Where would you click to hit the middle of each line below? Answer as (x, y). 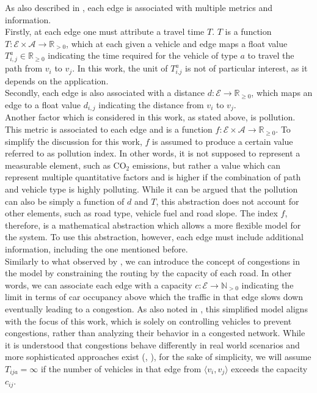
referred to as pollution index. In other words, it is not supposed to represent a (153, 153)
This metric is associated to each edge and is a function (109, 129)
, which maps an (282, 93)
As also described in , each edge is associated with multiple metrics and (139, 7)
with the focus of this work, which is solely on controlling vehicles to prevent (148, 321)
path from (24, 68)
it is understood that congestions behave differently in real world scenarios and (152, 344)
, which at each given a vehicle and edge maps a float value (177, 43)
